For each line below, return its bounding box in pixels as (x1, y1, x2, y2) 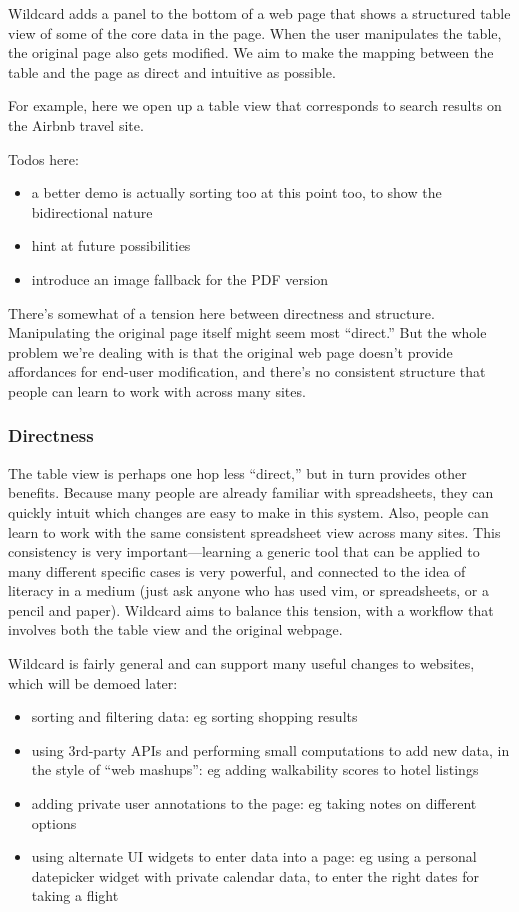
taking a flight (31, 885, 119, 906)
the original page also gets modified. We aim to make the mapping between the (8, 42, 494, 63)
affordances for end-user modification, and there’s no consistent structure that (8, 361, 486, 382)
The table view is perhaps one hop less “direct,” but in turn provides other (8, 462, 467, 483)
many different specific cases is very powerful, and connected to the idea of (8, 560, 466, 581)
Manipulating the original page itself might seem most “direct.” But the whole (8, 322, 487, 343)
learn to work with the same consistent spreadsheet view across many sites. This (8, 521, 501, 542)
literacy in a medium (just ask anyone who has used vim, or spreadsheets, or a (8, 580, 489, 601)
